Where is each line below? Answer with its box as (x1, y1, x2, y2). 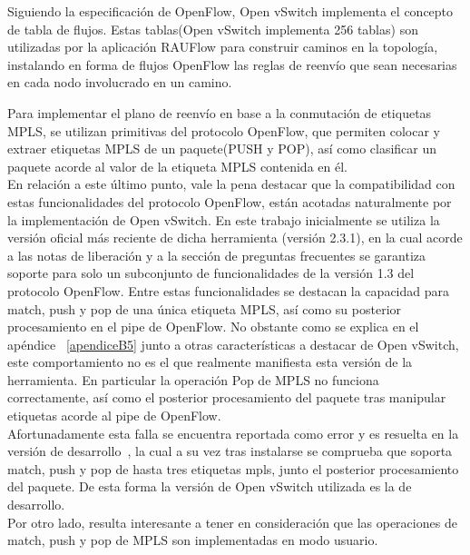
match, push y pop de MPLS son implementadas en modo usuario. (7, 530, 378, 550)
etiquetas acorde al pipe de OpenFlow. (7, 406, 221, 425)
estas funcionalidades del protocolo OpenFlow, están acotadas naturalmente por (7, 192, 452, 211)
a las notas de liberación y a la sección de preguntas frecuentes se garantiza (7, 245, 426, 264)
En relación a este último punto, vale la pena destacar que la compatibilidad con (7, 174, 455, 193)
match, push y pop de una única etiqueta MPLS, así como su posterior (7, 299, 402, 318)
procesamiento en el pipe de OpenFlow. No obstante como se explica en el (7, 317, 419, 336)
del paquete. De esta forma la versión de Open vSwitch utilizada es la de (7, 477, 412, 496)
